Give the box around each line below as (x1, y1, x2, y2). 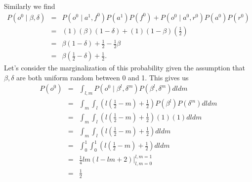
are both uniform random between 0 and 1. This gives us (16, 72, 189, 82)
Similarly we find (4, 1, 55, 11)
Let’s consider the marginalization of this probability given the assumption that (4, 62, 246, 73)
